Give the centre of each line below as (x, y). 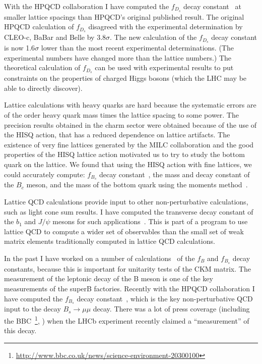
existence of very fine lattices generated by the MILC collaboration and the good (129, 144)
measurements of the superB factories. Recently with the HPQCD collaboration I (129, 289)
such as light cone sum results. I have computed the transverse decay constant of (129, 211)
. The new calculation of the (153, 37)
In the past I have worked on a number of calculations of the (100, 258)
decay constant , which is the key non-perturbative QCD (165, 298)
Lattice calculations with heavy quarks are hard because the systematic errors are (130, 105)
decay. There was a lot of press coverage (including (171, 309)
